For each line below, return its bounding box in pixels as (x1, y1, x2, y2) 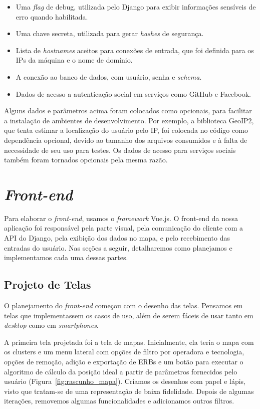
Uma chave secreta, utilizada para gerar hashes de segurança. (16, 28, 204, 39)
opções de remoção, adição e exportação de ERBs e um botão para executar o (4, 356, 243, 366)
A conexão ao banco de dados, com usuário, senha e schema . (16, 71, 202, 82)
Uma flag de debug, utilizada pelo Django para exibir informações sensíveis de (16, 2, 256, 12)
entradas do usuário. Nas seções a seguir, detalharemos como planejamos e (4, 242, 232, 253)
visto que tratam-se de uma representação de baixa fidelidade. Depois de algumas (4, 385, 254, 396)
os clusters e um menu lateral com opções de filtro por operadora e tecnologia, (4, 346, 244, 357)
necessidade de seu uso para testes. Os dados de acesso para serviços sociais (4, 144, 236, 155)
